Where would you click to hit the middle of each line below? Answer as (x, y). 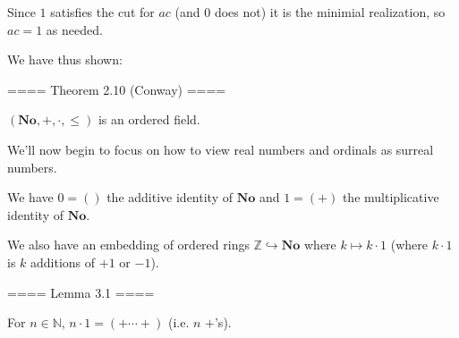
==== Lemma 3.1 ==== (81, 292)
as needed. (74, 29)
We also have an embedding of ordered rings (128, 245)
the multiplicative (391, 197)
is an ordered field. (149, 119)
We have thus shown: (65, 59)
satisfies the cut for (102, 12)
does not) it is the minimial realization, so (330, 12)
